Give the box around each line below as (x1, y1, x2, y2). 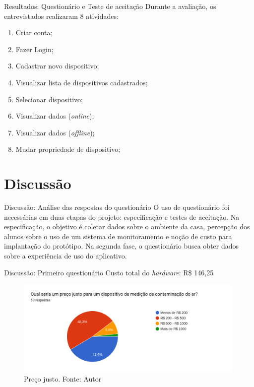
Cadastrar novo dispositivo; (15, 61, 99, 71)
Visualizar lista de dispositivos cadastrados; (15, 77, 148, 87)
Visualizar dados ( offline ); (15, 127, 95, 137)
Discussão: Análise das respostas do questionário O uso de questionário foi (4, 202, 230, 212)
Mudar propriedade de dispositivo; (15, 144, 121, 154)
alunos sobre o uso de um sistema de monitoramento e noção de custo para (4, 231, 232, 241)
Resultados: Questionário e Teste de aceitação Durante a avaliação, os (4, 1, 216, 11)
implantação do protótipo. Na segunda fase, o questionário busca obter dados (4, 241, 239, 251)
